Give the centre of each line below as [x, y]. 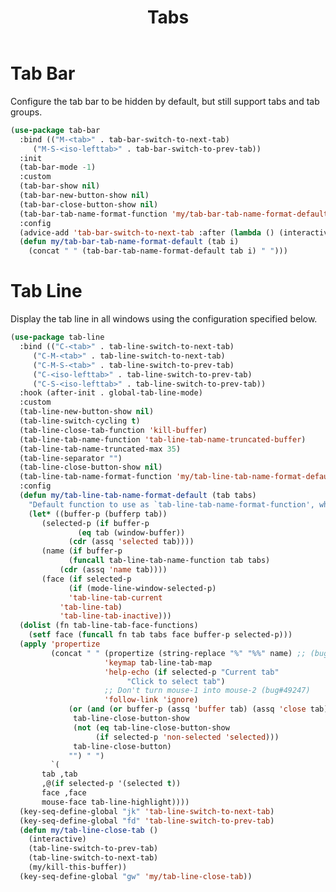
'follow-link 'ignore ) [151, 700]
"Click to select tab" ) [176, 681]
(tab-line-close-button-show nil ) [91, 467]
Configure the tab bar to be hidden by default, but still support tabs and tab [165, 101]
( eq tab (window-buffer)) [131, 532]
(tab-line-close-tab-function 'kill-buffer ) [113, 430]
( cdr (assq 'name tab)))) [113, 570]
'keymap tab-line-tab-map [158, 662]
